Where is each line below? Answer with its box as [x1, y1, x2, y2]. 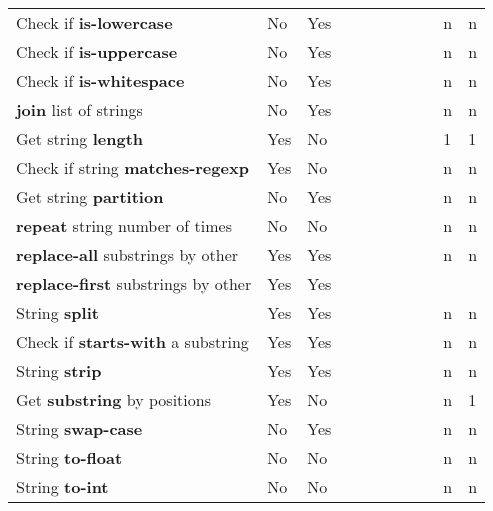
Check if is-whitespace [16, 69, 185, 92]
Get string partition [16, 185, 164, 208]
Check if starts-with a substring [16, 330, 249, 353]
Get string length [16, 127, 144, 150]
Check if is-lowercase [16, 11, 173, 34]
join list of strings [16, 98, 143, 121]
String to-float [16, 446, 123, 469]
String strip [16, 359, 102, 382]
